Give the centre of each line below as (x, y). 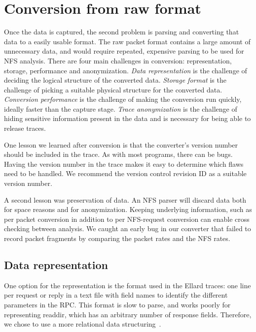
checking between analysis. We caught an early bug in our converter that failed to (128, 228)
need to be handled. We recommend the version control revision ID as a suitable (125, 173)
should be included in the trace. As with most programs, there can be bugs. (118, 154)
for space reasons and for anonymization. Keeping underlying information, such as (128, 209)
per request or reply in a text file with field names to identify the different (116, 295)
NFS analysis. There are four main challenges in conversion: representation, (118, 60)
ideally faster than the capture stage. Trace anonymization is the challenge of (121, 108)
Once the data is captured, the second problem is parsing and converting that (122, 32)
